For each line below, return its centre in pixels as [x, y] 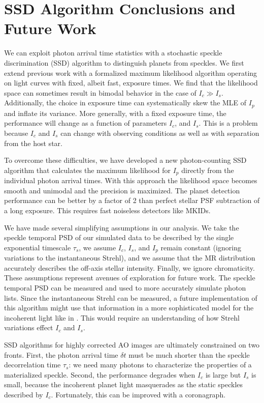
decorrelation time [32, 365]
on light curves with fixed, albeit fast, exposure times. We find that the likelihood [131, 83]
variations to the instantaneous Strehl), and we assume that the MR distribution [130, 258]
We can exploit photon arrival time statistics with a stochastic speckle [113, 53]
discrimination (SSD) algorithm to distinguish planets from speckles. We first [124, 62]
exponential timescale [38, 247]
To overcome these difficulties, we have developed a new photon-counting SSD [125, 160]
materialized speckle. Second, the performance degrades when [100, 374]
